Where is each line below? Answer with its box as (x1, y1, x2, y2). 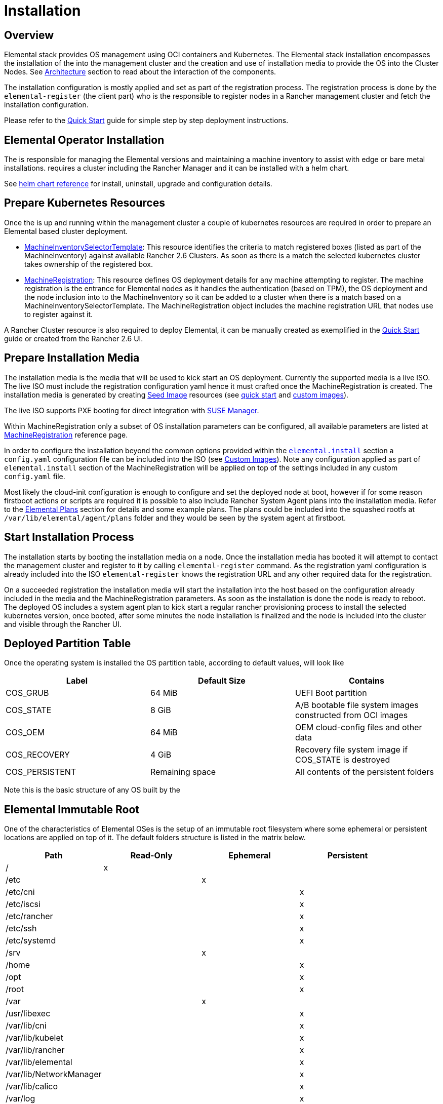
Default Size (198, 676, 246, 686)
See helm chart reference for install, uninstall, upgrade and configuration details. (4, 179, 272, 188)
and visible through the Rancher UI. (4, 619, 122, 628)
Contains (348, 676, 385, 686)
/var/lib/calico (6, 1081, 58, 1092)
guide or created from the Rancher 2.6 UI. (4, 334, 143, 343)
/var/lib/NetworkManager (6, 1069, 102, 1080)
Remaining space (150, 767, 216, 777)
